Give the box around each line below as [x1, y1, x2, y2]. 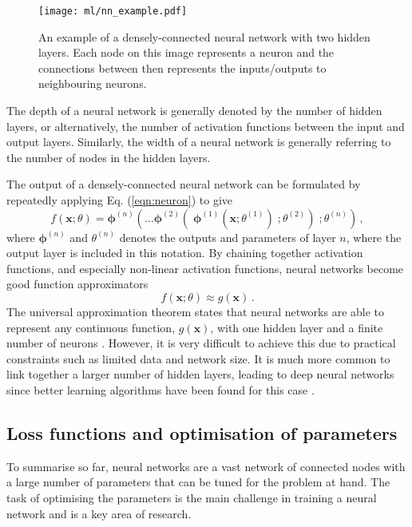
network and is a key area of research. [6, 505, 192, 521]
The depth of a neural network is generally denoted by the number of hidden [6, 102, 382, 119]
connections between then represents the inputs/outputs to [38, 59, 327, 76]
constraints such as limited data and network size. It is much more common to [6, 350, 390, 367]
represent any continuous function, [6, 319, 176, 335]
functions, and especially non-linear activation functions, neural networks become [6, 260, 404, 276]
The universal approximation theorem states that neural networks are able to [6, 303, 385, 319]
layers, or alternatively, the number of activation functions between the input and [6, 117, 405, 134]
